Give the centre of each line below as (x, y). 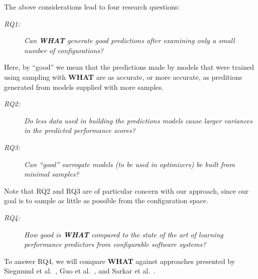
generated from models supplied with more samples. (84, 87)
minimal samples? (52, 174)
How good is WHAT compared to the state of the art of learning (124, 234)
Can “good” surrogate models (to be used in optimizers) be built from (130, 164)
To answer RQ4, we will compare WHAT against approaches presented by (120, 261)
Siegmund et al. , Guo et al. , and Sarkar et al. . (80, 271)
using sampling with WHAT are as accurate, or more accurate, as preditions (123, 77)
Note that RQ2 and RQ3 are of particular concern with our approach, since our (126, 190)
